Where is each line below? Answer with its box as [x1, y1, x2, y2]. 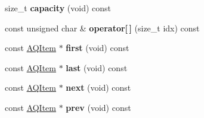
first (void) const [66, 42, 129, 54]
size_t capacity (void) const [5, 2, 111, 14]
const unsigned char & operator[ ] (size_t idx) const [5, 21, 200, 34]
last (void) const [66, 61, 128, 74]
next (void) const [66, 81, 131, 94]
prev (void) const [66, 101, 131, 113]
